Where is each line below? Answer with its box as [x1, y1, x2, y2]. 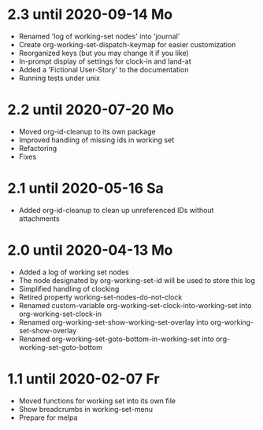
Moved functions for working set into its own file [18, 395, 176, 406]
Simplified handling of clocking [18, 284, 120, 293]
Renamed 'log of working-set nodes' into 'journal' [18, 31, 180, 41]
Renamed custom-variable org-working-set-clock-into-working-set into [18, 300, 252, 310]
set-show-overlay [18, 325, 77, 335]
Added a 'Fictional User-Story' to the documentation [18, 64, 190, 74]
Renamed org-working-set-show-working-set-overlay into [18, 317, 209, 327]
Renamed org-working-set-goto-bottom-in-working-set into [18, 334, 214, 344]
